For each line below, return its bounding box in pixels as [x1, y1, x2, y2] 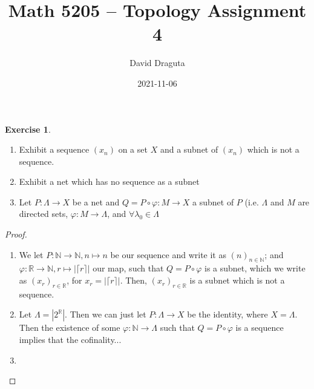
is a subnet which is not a [189, 274, 285, 287]
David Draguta [129, 56, 185, 69]
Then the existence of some [19, 321, 120, 334]
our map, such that [93, 262, 164, 274]
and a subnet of [160, 143, 218, 156]
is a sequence [235, 321, 284, 334]
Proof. [5, 228, 27, 241]
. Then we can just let [65, 308, 146, 321]
